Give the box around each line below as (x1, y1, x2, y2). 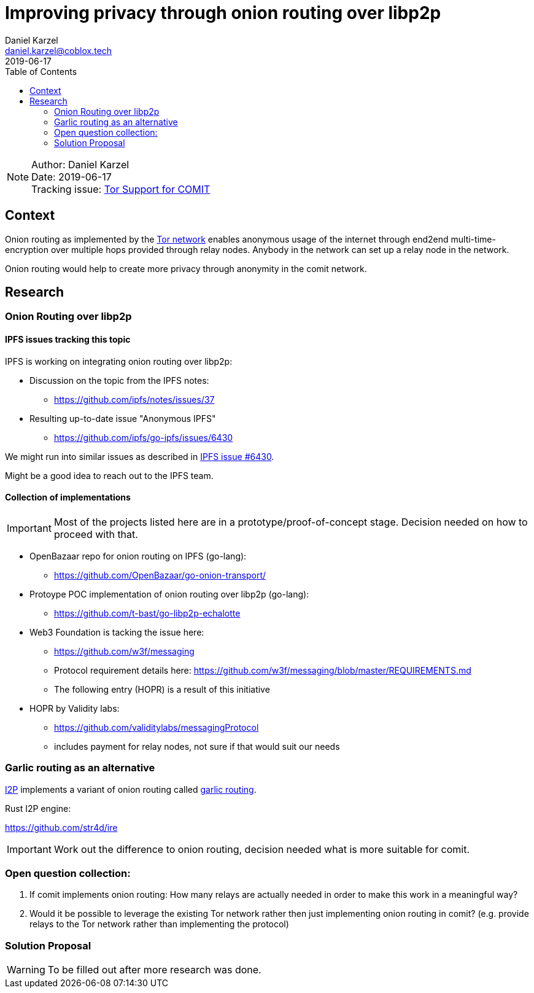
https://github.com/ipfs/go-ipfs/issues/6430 (54, 432, 233, 443)
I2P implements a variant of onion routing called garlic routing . (5, 784, 257, 795)
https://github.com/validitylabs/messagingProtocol (54, 722, 259, 733)
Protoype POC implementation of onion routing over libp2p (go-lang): (29, 588, 309, 599)
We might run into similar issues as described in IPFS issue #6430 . (5, 451, 274, 462)
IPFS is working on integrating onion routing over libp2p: (5, 356, 233, 367)
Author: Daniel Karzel (31, 158, 130, 171)
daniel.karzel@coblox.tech (5, 45, 112, 56)
